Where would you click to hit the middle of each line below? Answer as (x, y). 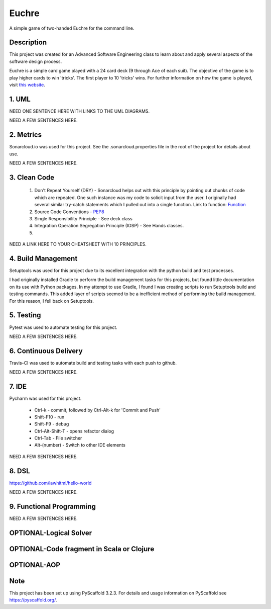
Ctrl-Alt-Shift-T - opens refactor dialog (74, 431)
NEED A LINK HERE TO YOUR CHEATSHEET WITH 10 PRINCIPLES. (78, 244)
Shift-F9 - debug (52, 424)
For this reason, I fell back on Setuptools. (51, 301)
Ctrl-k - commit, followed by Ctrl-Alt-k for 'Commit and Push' (97, 410)
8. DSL (20, 471)
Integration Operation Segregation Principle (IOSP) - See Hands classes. (109, 226)
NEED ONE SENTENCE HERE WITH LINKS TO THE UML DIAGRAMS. (80, 111)
